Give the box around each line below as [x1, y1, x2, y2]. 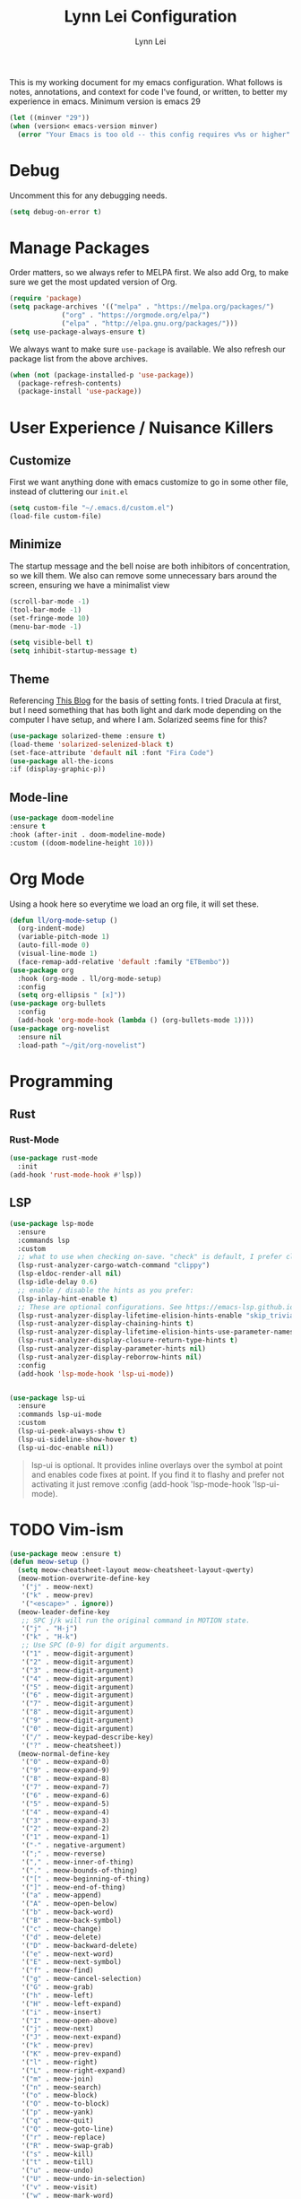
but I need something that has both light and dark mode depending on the [9, 704, 282, 715]
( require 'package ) [9, 294, 82, 303]
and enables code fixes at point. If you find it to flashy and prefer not [30, 1469, 285, 1480]
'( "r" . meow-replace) [21, 2133, 106, 2142]
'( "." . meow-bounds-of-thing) [21, 1865, 139, 1875]
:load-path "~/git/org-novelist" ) [17, 1040, 146, 1050]
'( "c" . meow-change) [21, 1924, 102, 1934]
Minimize [9, 536, 62, 552]
